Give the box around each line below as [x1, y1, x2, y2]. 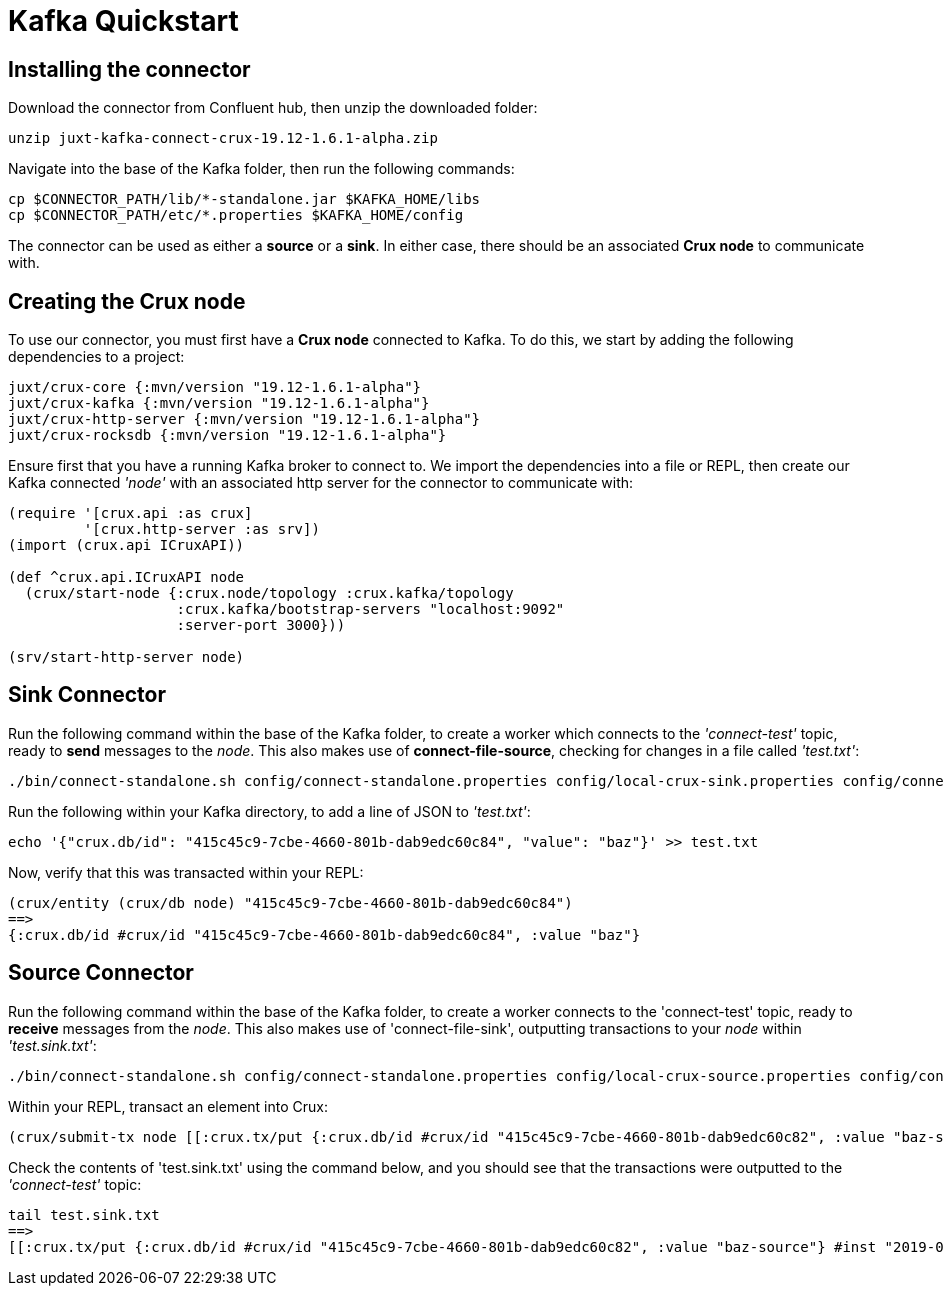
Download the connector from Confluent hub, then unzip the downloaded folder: [8, 99, 538, 117]
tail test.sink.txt [8, 1206, 160, 1223]
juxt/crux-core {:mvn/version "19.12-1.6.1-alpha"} [8, 379, 422, 396]
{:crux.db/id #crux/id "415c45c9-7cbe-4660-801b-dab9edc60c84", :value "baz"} [8, 926, 641, 943]
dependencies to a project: [8, 348, 185, 366]
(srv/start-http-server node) [8, 649, 245, 666]
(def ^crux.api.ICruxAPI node [8, 569, 245, 586]
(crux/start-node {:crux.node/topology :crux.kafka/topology [24, 585, 514, 602]
